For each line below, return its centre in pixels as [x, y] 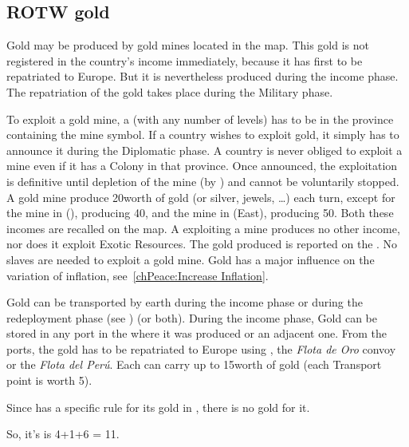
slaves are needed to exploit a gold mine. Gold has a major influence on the [191, 259]
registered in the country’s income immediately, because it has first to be [185, 60]
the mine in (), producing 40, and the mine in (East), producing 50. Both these [200, 213]
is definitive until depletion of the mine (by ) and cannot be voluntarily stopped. [203, 181]
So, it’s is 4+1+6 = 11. [63, 434]
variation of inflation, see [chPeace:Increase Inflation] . [138, 275]
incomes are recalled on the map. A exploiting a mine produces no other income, [203, 228]
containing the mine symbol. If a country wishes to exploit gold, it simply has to [203, 134]
